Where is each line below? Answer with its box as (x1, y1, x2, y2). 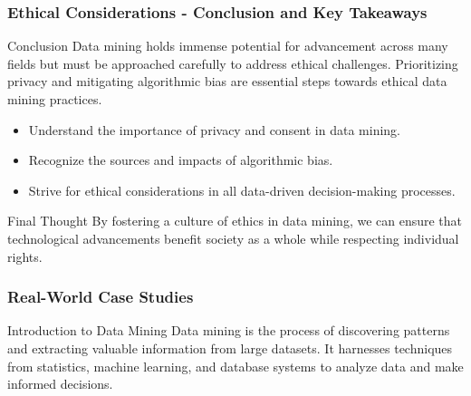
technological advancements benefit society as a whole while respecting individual (7, 228, 459, 247)
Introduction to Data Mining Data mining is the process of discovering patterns (7, 321, 450, 340)
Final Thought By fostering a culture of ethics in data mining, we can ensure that (7, 211, 463, 230)
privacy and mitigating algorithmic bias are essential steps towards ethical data (7, 72, 447, 91)
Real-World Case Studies (7, 285, 194, 308)
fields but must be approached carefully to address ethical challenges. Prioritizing (7, 53, 458, 72)
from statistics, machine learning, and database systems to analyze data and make (7, 356, 464, 375)
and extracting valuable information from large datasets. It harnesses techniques (7, 338, 453, 357)
